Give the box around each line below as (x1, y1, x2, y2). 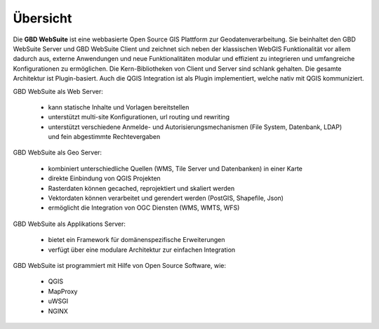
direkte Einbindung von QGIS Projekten (48, 174, 161, 182)
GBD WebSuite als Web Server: (13, 87, 103, 95)
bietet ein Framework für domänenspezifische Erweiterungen (48, 236, 225, 244)
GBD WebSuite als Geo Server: (13, 148, 102, 157)
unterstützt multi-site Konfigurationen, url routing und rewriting (48, 113, 230, 121)
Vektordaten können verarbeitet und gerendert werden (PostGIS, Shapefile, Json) (48, 194, 284, 203)
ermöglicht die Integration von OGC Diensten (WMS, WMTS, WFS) (48, 203, 240, 212)
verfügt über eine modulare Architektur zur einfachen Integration (48, 246, 236, 254)
